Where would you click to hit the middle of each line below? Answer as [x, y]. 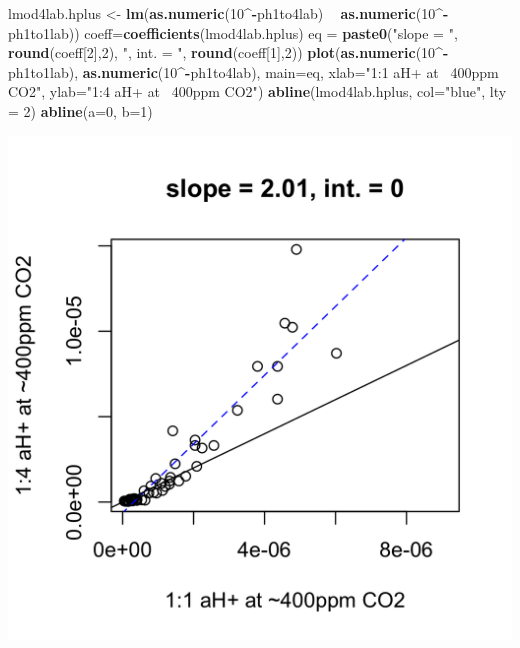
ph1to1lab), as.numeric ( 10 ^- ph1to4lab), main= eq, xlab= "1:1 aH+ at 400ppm [253, 71]
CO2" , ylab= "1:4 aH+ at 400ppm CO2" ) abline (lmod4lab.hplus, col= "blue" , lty [257, 91]
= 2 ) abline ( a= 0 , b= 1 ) [80, 110]
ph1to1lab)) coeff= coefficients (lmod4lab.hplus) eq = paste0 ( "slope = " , [233, 32]
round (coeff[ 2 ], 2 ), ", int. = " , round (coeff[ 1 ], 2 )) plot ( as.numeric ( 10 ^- [228, 52]
